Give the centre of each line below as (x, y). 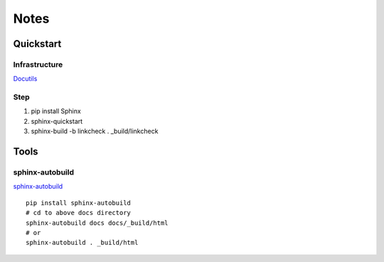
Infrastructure (38, 64)
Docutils (25, 79)
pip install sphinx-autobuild (79, 203)
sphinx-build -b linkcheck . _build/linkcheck (95, 131)
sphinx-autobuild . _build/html (82, 243)
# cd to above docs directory (79, 213)
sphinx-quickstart (57, 121)
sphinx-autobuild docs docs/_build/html (97, 223)
